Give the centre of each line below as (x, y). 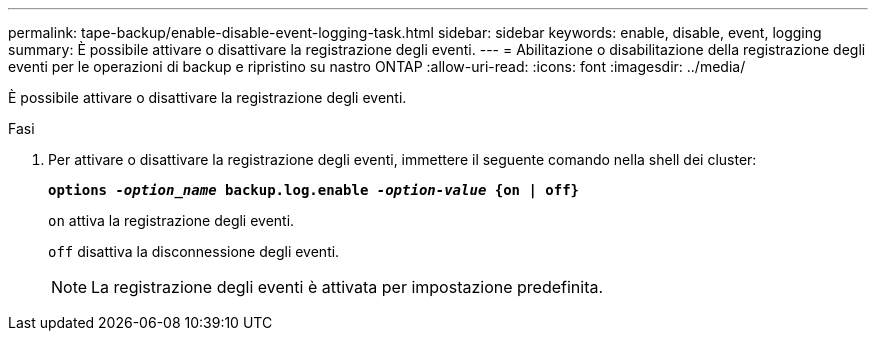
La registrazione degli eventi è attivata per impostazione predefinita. (347, 287)
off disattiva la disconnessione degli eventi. (194, 251)
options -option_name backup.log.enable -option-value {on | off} (314, 190)
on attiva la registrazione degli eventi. (171, 220)
